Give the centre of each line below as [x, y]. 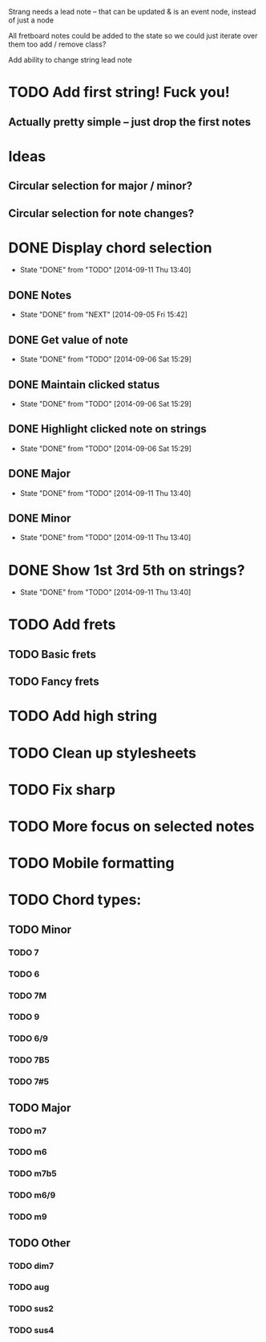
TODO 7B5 [29, 1060]
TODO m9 [28, 1217]
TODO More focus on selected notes [131, 826]
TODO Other [39, 1243]
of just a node [31, 20]
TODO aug [29, 1287]
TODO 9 [24, 1017]
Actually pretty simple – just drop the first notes [130, 122]
